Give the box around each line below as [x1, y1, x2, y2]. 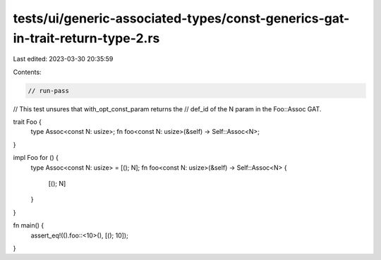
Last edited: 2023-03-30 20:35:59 [13, 55, 114, 63]
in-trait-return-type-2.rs [13, 30, 160, 46]
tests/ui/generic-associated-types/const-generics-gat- [13, 11, 350, 26]
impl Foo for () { [13, 154, 59, 162]
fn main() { [13, 221, 44, 230]
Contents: [13, 68, 42, 76]
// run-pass [28, 87, 70, 94]
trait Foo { [13, 118, 42, 126]
